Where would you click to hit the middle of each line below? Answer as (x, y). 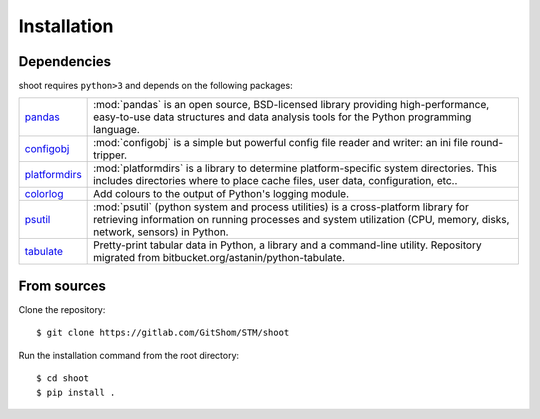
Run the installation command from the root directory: (129, 355)
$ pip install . (76, 392)
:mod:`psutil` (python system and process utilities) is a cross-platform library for (281, 207)
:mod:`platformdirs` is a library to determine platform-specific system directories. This (295, 168)
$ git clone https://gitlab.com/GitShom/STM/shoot (163, 333)
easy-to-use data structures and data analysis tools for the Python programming (282, 117)
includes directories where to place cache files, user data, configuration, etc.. (275, 181)
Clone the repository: (62, 309)
